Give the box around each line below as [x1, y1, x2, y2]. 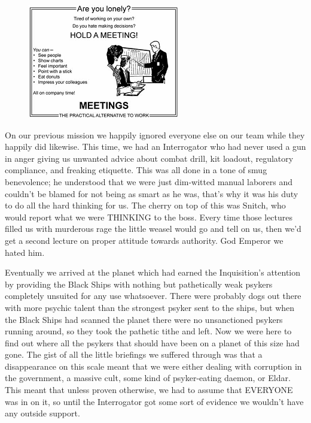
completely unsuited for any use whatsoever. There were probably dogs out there [5, 289, 301, 302]
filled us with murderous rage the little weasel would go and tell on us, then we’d [5, 222, 301, 235]
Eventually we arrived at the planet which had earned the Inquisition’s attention [5, 266, 301, 279]
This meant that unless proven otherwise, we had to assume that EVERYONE [5, 383, 293, 396]
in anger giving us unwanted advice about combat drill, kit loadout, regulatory [5, 152, 294, 164]
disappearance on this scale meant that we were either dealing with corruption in [5, 359, 302, 372]
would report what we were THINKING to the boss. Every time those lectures [5, 210, 293, 223]
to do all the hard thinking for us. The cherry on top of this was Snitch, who [5, 199, 286, 211]
